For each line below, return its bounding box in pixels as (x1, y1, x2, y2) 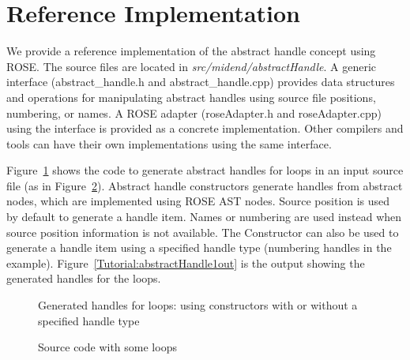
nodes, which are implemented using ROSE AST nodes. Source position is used (6, 193, 390, 209)
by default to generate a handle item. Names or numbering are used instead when (6, 208, 402, 225)
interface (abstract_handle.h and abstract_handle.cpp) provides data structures (6, 73, 395, 90)
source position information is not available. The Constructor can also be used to (6, 223, 399, 240)
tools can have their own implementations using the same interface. (6, 135, 332, 152)
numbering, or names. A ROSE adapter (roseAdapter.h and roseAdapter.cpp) (6, 104, 382, 121)
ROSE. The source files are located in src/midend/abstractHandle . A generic (6, 58, 377, 74)
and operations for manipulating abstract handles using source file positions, (6, 88, 376, 105)
